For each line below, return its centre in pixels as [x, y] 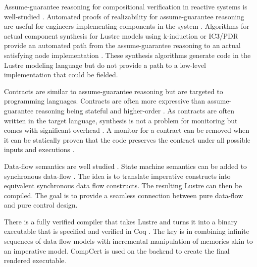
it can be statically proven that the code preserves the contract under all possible [127, 139]
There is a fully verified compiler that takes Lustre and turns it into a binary [121, 221]
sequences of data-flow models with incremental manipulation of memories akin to [128, 241]
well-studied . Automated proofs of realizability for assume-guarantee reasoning [124, 16]
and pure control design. [41, 205]
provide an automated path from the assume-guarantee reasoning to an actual [122, 45]
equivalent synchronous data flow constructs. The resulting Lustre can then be [123, 186]
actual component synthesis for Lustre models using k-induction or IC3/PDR [121, 35]
